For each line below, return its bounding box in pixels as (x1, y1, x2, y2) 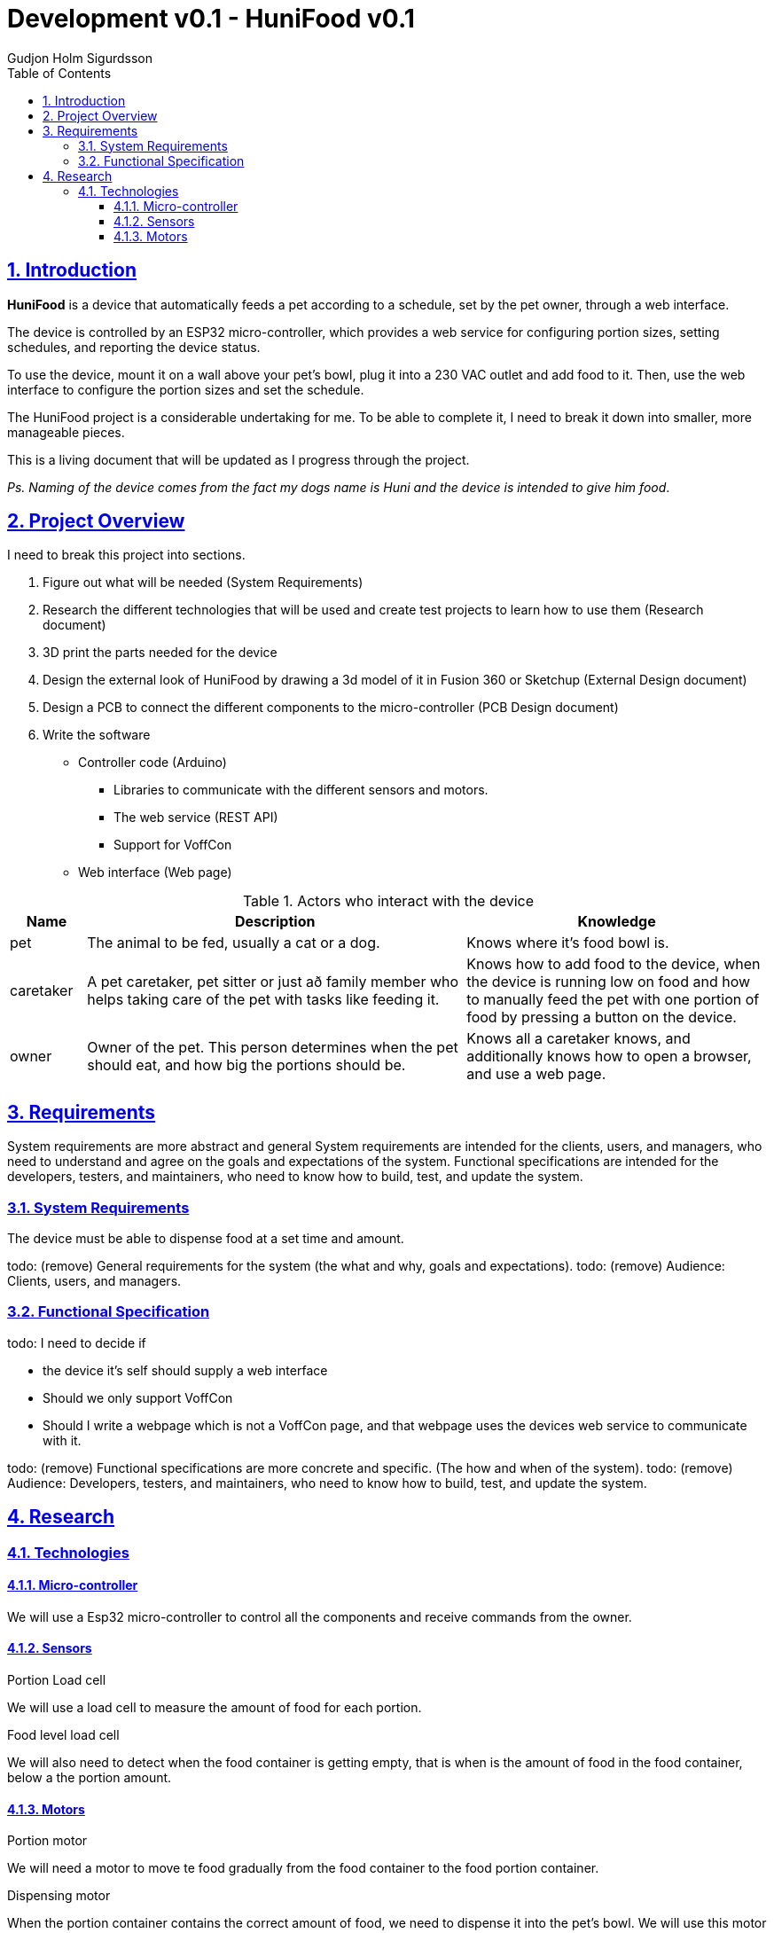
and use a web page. (466, 1065, 606, 1084)
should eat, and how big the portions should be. (87, 1056, 406, 1075)
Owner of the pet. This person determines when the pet (87, 1038, 458, 1057)
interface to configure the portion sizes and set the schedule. (7, 381, 364, 397)
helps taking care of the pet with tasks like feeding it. (87, 990, 440, 1009)
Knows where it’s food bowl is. (466, 934, 669, 952)
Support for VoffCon (113, 837, 232, 853)
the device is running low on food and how (466, 973, 751, 991)
